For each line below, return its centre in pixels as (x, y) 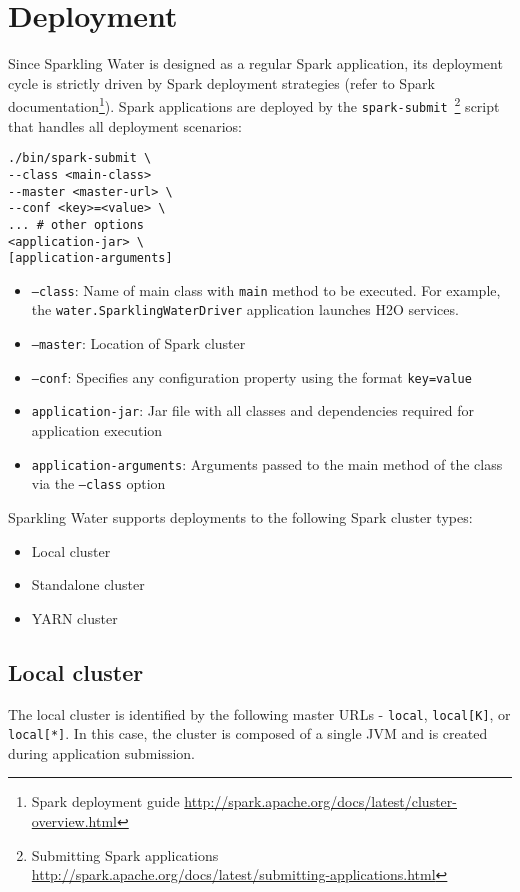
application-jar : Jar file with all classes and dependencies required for (252, 410)
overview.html (74, 821)
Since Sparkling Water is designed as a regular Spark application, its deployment (255, 63)
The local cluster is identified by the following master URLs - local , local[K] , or (259, 713)
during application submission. (101, 752)
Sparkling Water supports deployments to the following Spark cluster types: (240, 517)
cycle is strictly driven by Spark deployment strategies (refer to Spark (221, 82)
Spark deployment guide (105, 801)
